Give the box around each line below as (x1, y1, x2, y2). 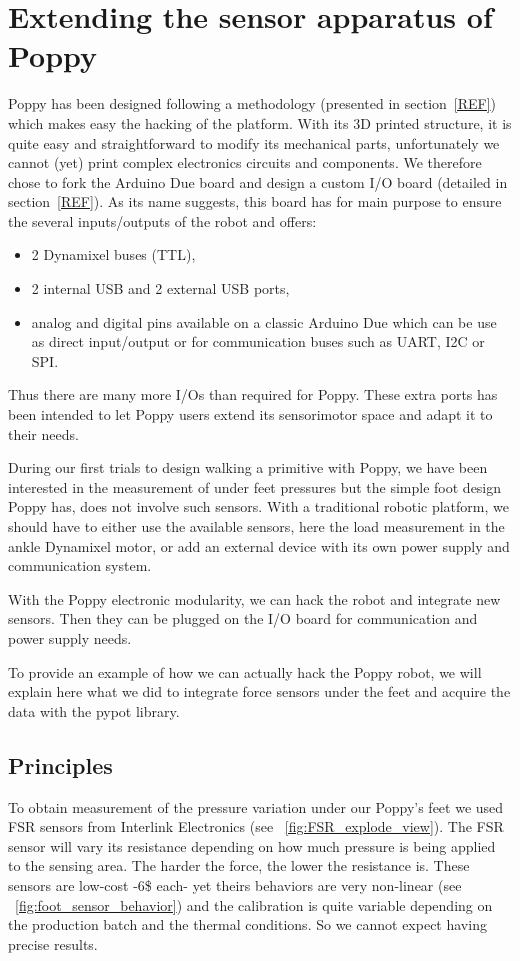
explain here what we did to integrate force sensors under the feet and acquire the (8, 681, 511, 702)
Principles (8, 749, 113, 780)
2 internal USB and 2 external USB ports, (31, 278, 290, 299)
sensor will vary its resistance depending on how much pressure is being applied (8, 835, 496, 856)
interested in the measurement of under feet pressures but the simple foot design (8, 476, 502, 497)
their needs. (8, 423, 79, 444)
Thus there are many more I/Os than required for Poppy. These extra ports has (8, 384, 498, 405)
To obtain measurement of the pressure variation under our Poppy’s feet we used (8, 796, 504, 817)
